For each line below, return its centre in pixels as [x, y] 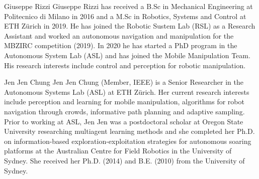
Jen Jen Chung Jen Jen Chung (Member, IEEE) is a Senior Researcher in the [124, 82]
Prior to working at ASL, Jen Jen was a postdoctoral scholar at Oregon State [124, 121]
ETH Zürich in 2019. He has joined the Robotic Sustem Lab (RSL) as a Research [130, 26]
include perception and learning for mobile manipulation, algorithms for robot [124, 102]
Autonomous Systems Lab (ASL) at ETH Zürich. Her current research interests [127, 92]
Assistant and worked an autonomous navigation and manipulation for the [119, 35]
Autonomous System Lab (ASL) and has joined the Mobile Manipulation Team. [127, 55]
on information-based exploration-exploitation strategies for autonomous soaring [128, 141]
